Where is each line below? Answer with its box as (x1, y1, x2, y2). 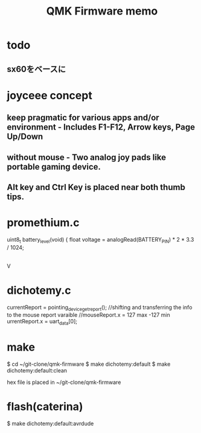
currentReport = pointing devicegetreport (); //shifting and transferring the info (7, 303, 193, 312)
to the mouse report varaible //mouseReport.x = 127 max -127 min (7, 311, 171, 319)
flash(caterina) (7, 400, 83, 414)
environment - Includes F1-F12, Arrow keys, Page (7, 122, 196, 133)
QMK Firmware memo (46, 4, 158, 18)
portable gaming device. (7, 162, 101, 172)
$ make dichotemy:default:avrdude (7, 420, 94, 428)
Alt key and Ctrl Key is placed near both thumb (7, 182, 186, 192)
